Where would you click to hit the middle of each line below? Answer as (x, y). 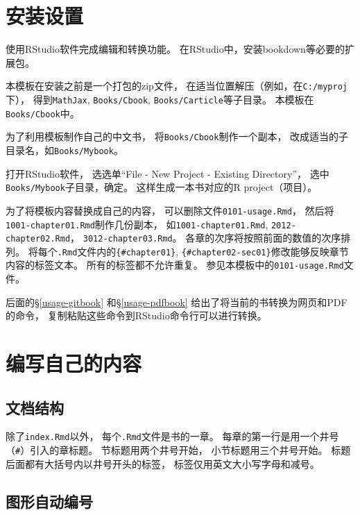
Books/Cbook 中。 (43, 113)
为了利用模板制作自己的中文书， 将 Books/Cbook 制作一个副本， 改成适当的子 (177, 136)
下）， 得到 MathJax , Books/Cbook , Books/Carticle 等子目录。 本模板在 (160, 99)
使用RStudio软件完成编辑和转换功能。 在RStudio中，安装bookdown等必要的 (175, 49)
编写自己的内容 (74, 363)
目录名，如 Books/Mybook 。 (65, 150)
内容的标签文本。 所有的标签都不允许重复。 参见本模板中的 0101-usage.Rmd (175, 265)
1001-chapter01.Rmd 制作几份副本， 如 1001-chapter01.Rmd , (137, 224)
